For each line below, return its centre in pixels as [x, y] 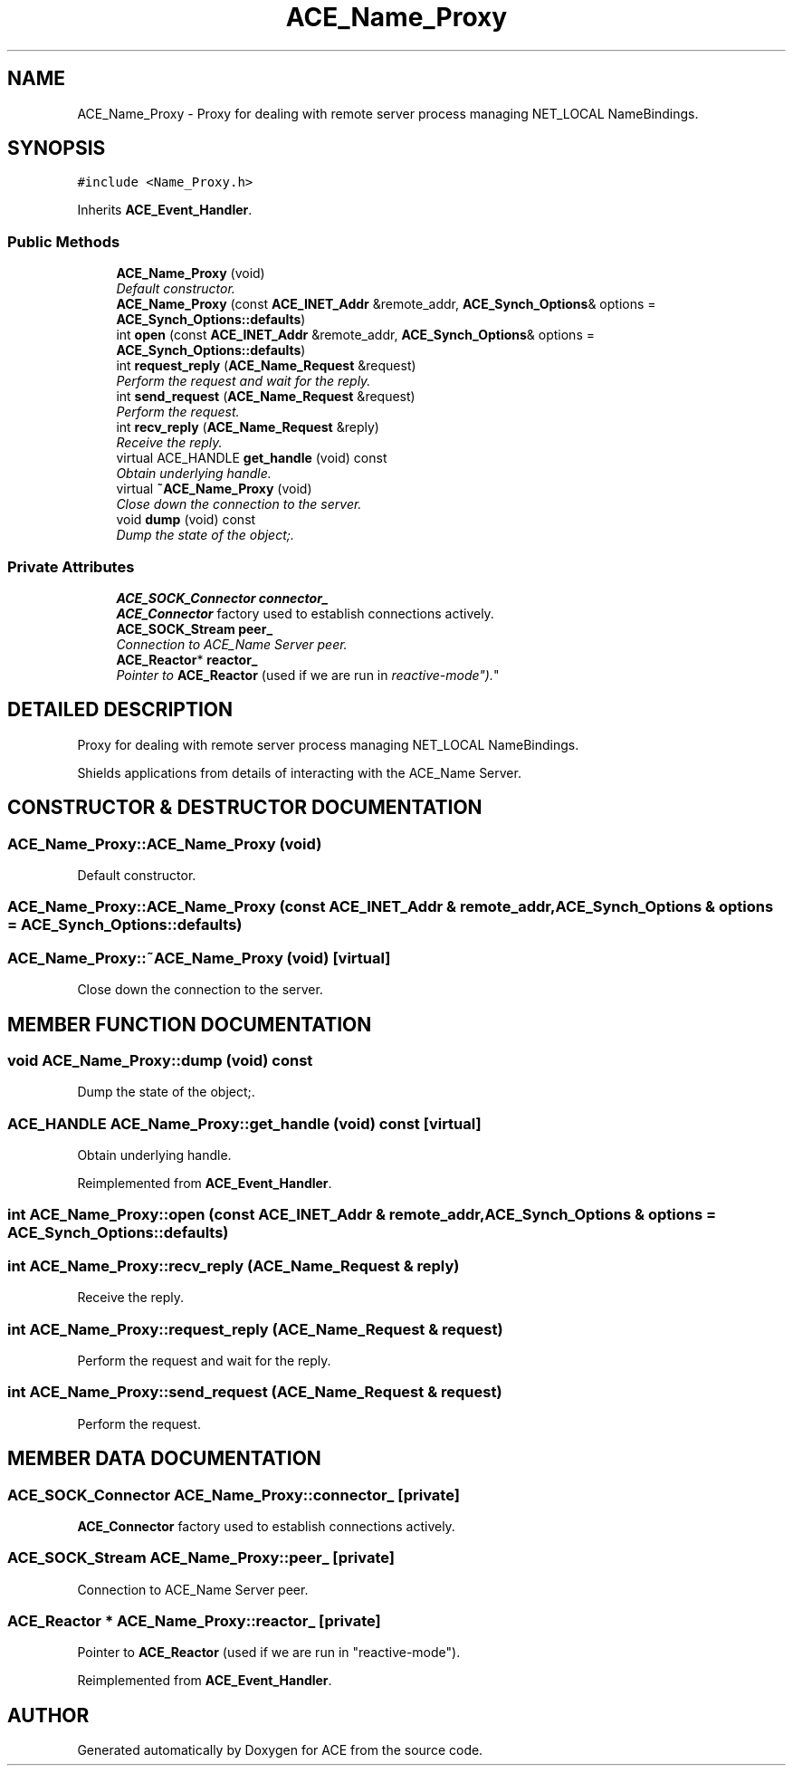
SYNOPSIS [57, 149]
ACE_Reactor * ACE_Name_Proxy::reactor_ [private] [194, 1621]
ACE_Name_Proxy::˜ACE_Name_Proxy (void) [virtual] [199, 958]
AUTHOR [48, 1715]
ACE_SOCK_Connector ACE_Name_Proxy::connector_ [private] [234, 1495]
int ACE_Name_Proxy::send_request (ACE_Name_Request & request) [255, 1392]
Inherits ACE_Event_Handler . [165, 210]
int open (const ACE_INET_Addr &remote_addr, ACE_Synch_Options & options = [355, 335]
